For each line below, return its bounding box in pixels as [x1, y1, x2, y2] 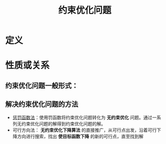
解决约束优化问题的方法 [5, 100, 78, 109]
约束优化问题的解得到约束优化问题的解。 [21, 120, 106, 126]
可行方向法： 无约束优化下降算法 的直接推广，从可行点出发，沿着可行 [12, 127, 157, 133]
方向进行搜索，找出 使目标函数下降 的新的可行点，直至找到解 [17, 133, 144, 139]
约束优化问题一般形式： [5, 81, 78, 90]
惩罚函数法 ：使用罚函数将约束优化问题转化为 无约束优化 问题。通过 [12, 114, 152, 120]
